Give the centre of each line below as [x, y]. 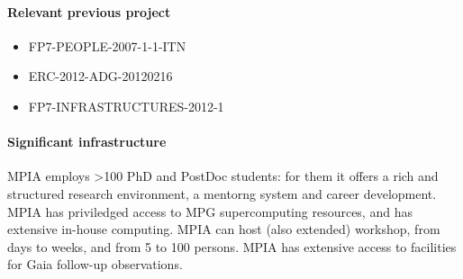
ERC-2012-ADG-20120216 [100, 76]
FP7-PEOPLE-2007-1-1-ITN [107, 45]
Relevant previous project [89, 11]
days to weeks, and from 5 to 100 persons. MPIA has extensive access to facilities [232, 246]
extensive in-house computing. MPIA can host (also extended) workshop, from [224, 229]
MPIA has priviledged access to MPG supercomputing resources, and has [210, 211]
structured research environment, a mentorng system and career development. [222, 193]
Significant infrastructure [87, 142]
